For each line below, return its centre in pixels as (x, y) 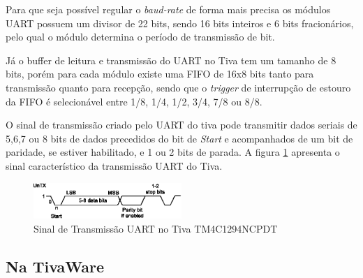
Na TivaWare (55, 266)
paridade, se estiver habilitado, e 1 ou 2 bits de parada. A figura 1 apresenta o (173, 152)
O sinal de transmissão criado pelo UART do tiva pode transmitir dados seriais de (181, 125)
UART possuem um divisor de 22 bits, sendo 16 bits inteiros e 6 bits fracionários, (180, 23)
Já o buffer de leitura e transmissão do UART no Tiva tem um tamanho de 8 (171, 60)
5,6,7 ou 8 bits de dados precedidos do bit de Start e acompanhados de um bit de (179, 138)
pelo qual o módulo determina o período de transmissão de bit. (140, 37)
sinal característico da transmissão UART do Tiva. (114, 165)
